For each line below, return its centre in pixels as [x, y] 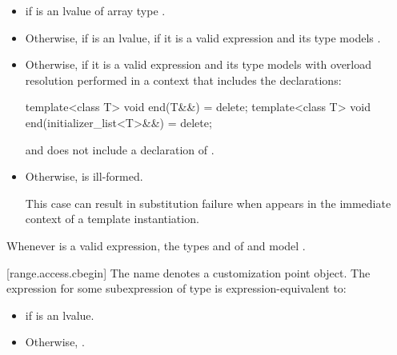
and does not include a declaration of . [120, 149]
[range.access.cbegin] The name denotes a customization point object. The [188, 272]
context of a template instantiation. [112, 219]
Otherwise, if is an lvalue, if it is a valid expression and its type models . [203, 37]
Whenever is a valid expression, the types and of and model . [156, 245]
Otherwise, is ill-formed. [84, 176]
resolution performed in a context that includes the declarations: [183, 80]
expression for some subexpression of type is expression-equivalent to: [176, 288]
